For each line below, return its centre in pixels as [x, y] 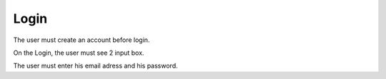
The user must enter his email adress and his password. [95, 66]
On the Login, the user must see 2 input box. [79, 53]
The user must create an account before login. [81, 40]
